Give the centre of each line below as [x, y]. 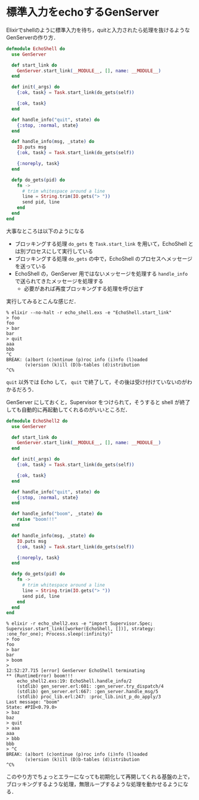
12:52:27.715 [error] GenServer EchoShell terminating [76, 671]
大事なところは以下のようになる [45, 231]
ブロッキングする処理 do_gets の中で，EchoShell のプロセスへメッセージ [103, 258]
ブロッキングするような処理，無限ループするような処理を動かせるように [95, 784]
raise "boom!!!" [37, 520]
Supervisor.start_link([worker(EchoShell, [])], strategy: [81, 629]
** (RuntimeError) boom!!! [40, 676]
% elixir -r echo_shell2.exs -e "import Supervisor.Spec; [80, 624]
